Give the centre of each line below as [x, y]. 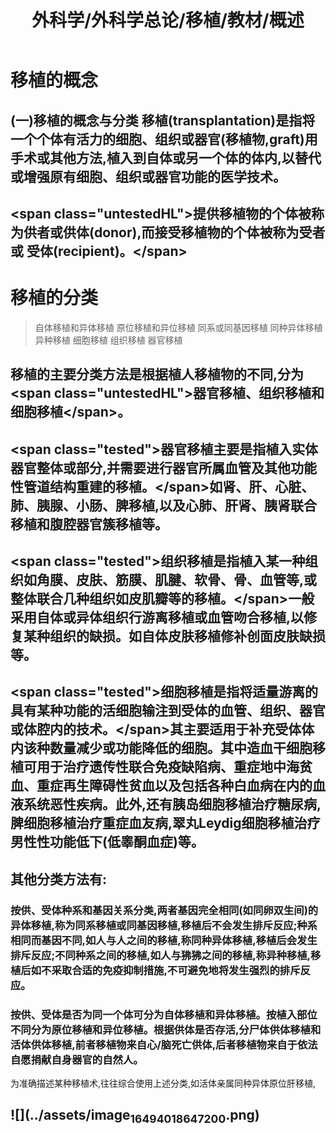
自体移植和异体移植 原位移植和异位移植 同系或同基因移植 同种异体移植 [178, 327]
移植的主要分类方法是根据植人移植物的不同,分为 [157, 374]
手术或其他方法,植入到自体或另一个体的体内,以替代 [166, 157]
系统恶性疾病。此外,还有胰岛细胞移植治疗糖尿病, [172, 804]
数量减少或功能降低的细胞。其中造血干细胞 [181, 748]
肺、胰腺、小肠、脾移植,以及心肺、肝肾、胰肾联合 [164, 505]
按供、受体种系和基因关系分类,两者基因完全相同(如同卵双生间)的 [164, 910]
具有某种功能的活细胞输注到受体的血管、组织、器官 [168, 711]
